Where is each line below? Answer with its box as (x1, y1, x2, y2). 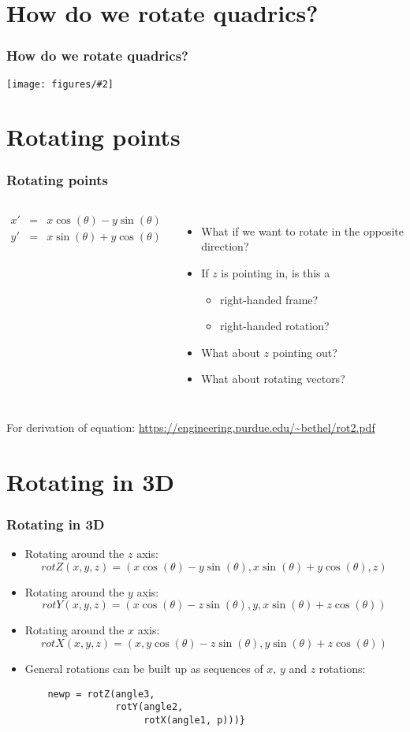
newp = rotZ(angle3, (47, 688, 155, 700)
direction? (201, 238, 249, 255)
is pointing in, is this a (221, 265, 330, 281)
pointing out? (272, 344, 337, 360)
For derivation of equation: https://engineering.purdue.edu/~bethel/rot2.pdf (6, 419, 375, 435)
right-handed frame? (219, 291, 319, 307)
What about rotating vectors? (201, 370, 345, 387)
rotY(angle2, (115, 701, 184, 713)
